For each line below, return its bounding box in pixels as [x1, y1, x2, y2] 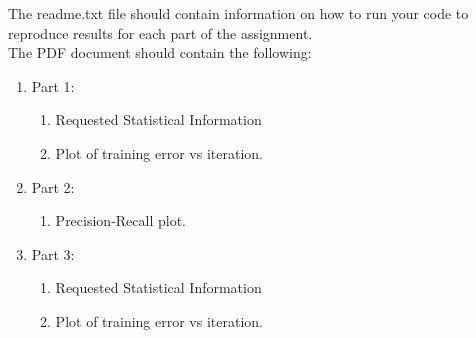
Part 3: [31, 243, 75, 264]
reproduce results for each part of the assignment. [8, 22, 313, 43]
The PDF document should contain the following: [8, 42, 312, 63]
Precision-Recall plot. [55, 210, 186, 231]
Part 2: [31, 176, 75, 197]
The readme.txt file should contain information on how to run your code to [8, 3, 469, 23]
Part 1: [31, 75, 75, 96]
